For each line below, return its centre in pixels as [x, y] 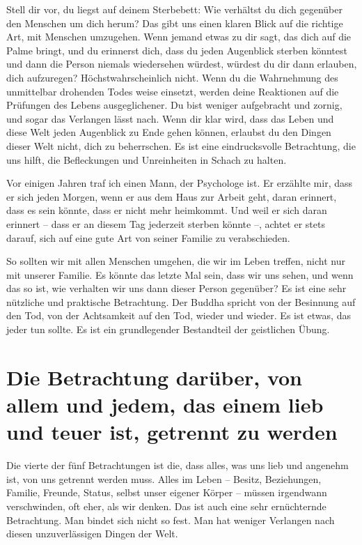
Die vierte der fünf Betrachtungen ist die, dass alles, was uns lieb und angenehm [178, 465]
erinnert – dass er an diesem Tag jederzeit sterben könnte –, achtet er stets [166, 223]
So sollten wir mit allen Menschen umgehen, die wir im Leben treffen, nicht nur [176, 261]
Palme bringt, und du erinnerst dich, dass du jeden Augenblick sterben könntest [177, 50]
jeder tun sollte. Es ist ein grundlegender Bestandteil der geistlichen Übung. [168, 329]
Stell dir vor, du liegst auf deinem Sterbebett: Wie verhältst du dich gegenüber [174, 9]
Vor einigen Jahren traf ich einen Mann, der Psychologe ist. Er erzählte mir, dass [180, 183]
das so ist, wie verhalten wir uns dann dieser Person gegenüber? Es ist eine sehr [176, 288]
